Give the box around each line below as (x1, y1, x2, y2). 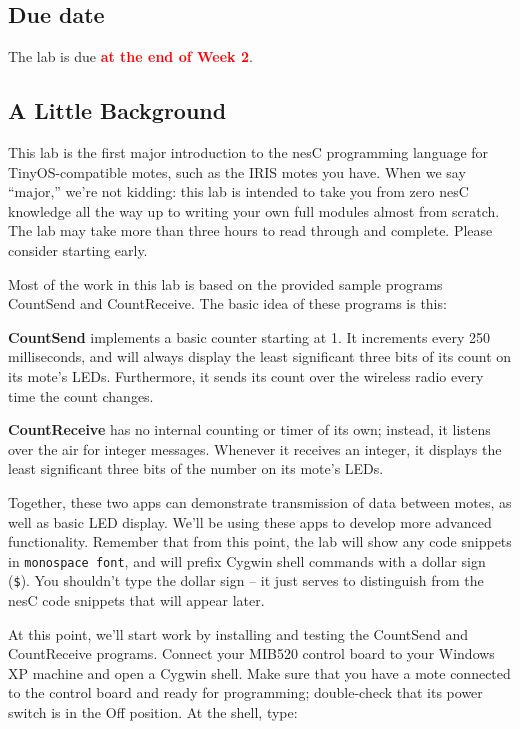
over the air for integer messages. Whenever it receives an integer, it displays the (8, 438, 502, 459)
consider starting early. (8, 239, 148, 260)
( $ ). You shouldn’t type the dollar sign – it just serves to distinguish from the (8, 570, 484, 591)
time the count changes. (8, 385, 154, 406)
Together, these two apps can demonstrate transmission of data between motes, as (8, 491, 512, 512)
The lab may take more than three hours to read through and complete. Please (8, 220, 493, 241)
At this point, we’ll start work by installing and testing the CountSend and (8, 623, 469, 644)
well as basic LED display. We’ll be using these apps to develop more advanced (8, 511, 492, 532)
